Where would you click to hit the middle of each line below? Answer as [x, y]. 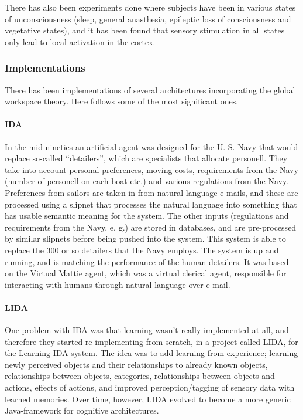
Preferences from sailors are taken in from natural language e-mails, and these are [151, 192]
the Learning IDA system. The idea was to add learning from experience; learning [151, 353]
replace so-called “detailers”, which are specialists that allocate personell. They [146, 158]
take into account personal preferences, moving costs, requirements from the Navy [151, 169]
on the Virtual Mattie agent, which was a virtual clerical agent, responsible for [146, 273]
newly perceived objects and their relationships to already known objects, [136, 364]
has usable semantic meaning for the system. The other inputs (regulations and [147, 216]
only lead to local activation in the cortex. [80, 41]
